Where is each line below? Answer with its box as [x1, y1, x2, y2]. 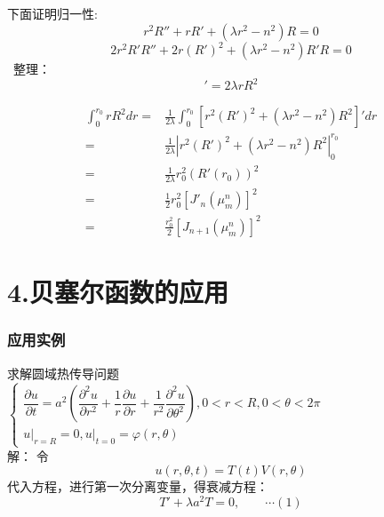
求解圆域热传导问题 [7, 363, 119, 382]
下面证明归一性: [7, 4, 98, 22]
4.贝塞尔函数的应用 [7, 274, 229, 310]
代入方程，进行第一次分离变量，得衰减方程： [7, 477, 268, 496]
